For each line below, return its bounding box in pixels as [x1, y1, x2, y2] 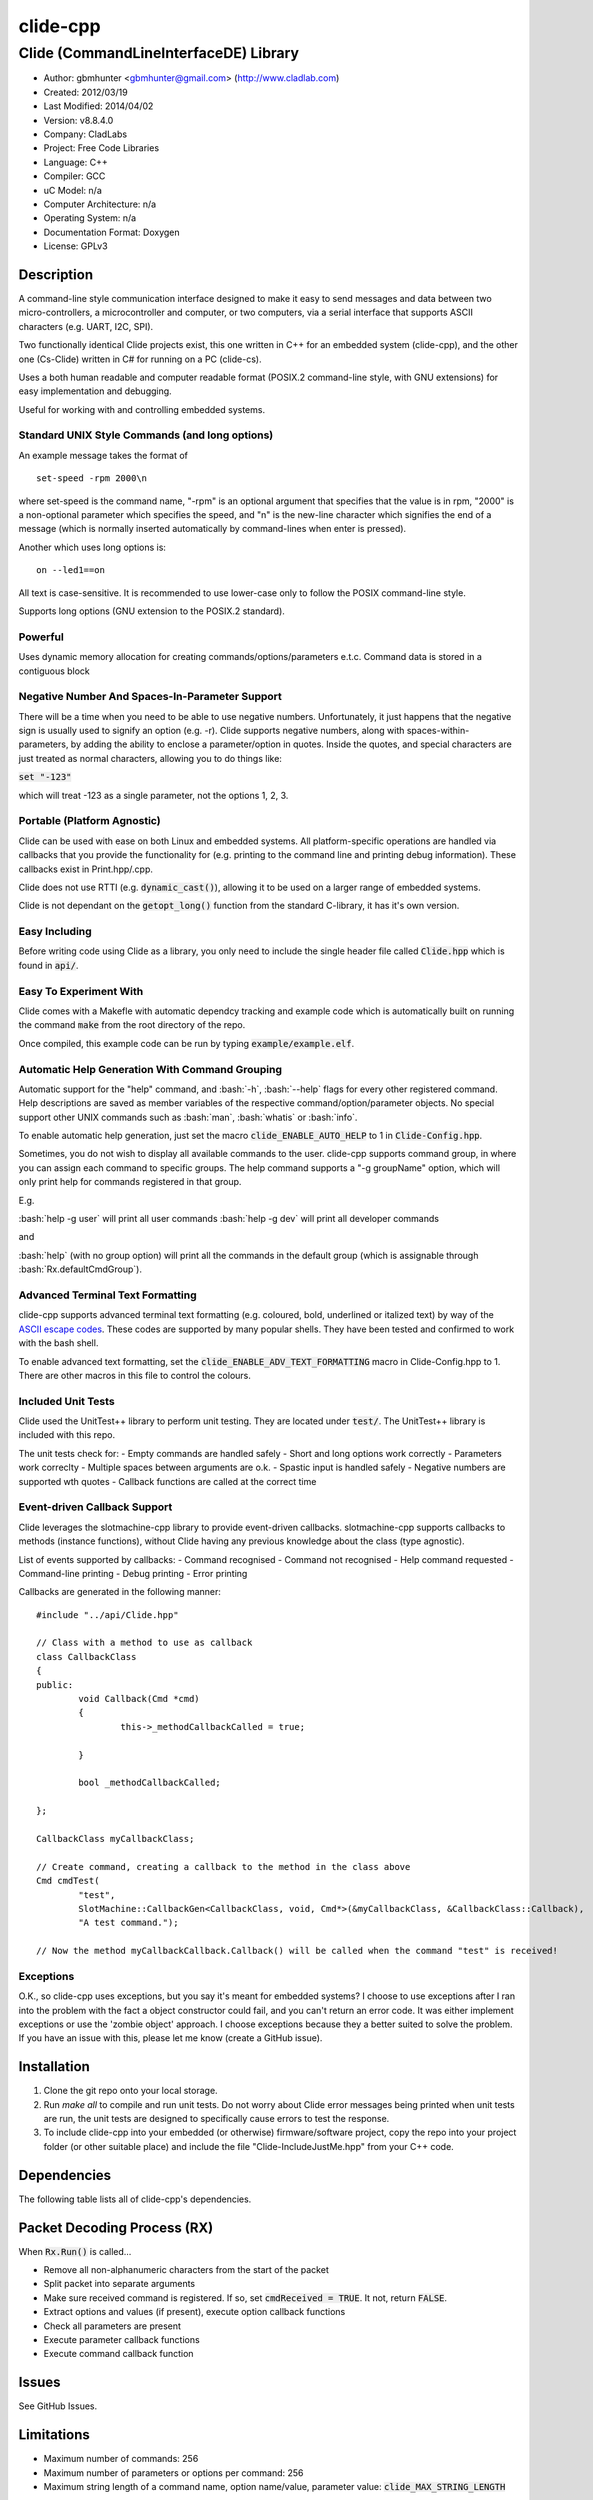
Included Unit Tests [18, 1394, 115, 1408]
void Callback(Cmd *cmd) [78, 1693, 200, 1705]
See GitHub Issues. [18, 2400, 98, 2412]
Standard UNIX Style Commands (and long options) [18, 428, 274, 442]
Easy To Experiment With [18, 984, 144, 998]
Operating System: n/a [43, 212, 137, 224]
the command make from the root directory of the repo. [18, 1019, 246, 1031]
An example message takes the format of [18, 449, 189, 461]
